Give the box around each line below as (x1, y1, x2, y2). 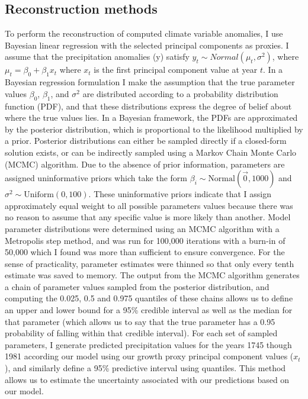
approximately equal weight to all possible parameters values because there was (5, 199, 293, 211)
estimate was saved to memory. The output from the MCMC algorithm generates (5, 269, 300, 281)
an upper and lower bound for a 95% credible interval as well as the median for (5, 304, 293, 316)
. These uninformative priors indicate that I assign (88, 188, 272, 200)
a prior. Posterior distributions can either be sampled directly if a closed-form (5, 134, 287, 147)
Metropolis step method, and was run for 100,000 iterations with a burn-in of (5, 234, 285, 246)
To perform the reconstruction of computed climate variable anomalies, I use (5, 27, 283, 40)
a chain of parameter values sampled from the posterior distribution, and (5, 280, 269, 292)
